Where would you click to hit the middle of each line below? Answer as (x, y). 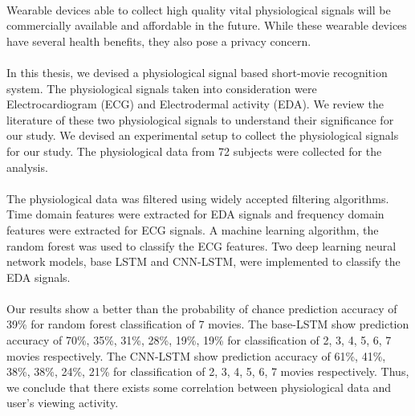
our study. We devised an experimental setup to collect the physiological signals (203, 135)
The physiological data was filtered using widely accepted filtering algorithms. (198, 198)
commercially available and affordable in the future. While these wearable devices (207, 25)
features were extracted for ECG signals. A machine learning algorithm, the (193, 229)
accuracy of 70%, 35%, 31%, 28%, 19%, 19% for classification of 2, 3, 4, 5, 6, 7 (199, 340)
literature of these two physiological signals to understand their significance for (200, 119)
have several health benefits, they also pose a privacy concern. (159, 41)
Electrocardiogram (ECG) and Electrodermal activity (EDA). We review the (195, 104)
